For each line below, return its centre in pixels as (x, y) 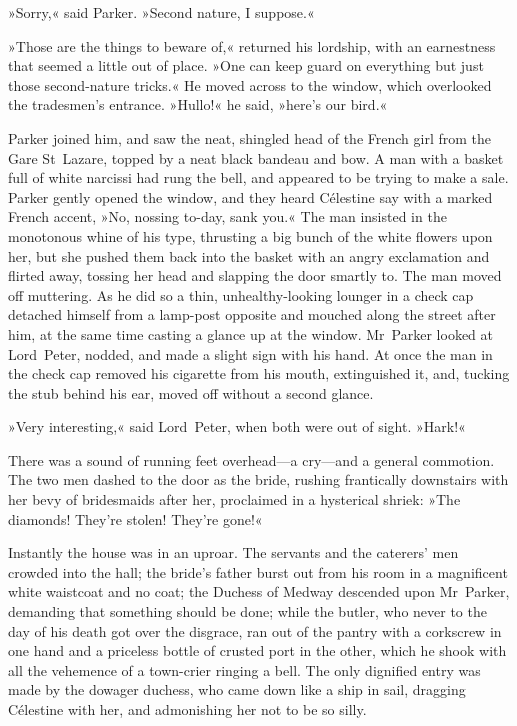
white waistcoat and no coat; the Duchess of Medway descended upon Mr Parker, (259, 591)
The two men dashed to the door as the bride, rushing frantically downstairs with (258, 479)
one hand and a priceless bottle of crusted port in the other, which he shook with (257, 650)
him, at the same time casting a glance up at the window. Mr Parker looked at (250, 333)
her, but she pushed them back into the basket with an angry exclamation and (249, 255)
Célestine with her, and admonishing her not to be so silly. (187, 709)
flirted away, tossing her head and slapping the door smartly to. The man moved (255, 275)
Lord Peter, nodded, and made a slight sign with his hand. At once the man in (250, 353)
